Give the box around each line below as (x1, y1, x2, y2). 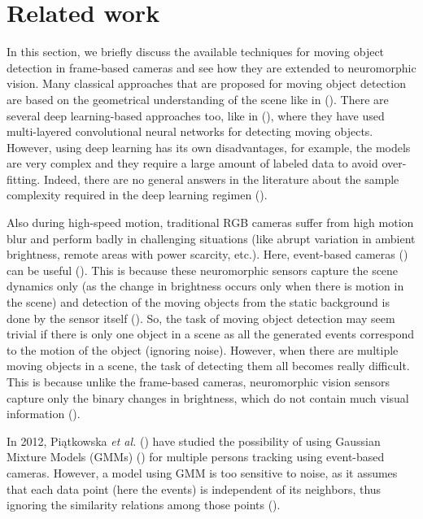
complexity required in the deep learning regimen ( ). (7, 186, 268, 203)
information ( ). (7, 405, 81, 422)
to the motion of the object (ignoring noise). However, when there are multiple (7, 341, 399, 358)
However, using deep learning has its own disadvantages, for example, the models (7, 138, 411, 155)
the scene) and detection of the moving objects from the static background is (7, 294, 390, 311)
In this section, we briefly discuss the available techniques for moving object (7, 43, 385, 60)
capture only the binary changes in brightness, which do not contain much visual (7, 389, 409, 406)
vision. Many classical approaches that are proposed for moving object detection (7, 75, 406, 92)
